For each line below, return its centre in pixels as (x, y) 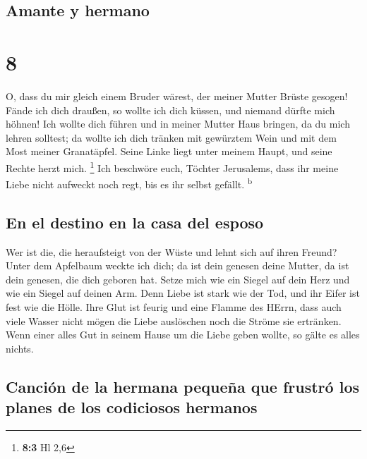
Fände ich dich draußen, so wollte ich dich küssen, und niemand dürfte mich (170, 110)
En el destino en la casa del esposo (135, 222)
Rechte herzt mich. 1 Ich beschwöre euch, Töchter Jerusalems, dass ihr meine (172, 166)
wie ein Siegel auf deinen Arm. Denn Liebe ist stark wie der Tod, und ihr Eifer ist (183, 293)
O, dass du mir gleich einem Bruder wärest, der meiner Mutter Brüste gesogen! (177, 96)
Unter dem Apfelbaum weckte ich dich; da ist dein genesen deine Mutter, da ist (178, 265)
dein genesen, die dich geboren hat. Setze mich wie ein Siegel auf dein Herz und (178, 279)
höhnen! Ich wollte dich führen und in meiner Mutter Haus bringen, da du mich (178, 124)
